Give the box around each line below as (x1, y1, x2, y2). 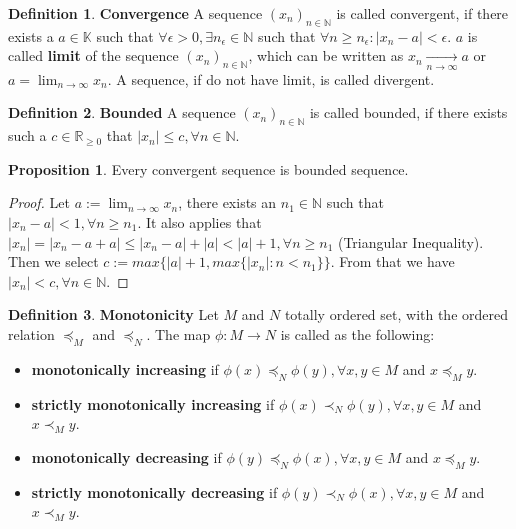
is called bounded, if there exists (309, 102, 508, 123)
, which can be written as (248, 45, 404, 66)
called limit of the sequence (8, 45, 179, 66)
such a (8, 125, 47, 146)
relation (8, 323, 55, 344)
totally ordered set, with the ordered (284, 304, 509, 325)
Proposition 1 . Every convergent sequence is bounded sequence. (8, 158, 409, 179)
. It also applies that (137, 211, 262, 232)
